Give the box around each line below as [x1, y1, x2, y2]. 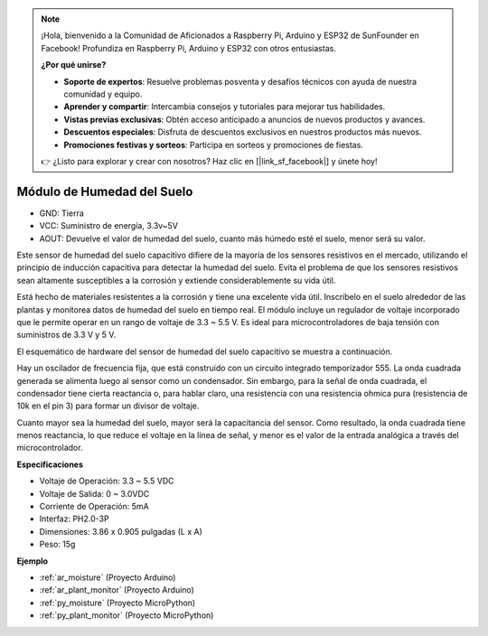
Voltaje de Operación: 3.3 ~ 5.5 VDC [39, 475, 174, 487]
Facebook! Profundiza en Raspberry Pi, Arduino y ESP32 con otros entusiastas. [41, 42, 336, 53]
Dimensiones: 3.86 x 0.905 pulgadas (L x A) [39, 526, 202, 537]
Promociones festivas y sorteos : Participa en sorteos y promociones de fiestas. [63, 139, 363, 150]
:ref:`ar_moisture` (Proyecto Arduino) [39, 572, 176, 583]
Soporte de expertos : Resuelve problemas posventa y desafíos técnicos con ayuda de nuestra [63, 76, 418, 87]
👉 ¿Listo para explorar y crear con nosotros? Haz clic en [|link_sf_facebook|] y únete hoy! [41, 155, 378, 166]
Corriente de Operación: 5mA [39, 501, 149, 512]
